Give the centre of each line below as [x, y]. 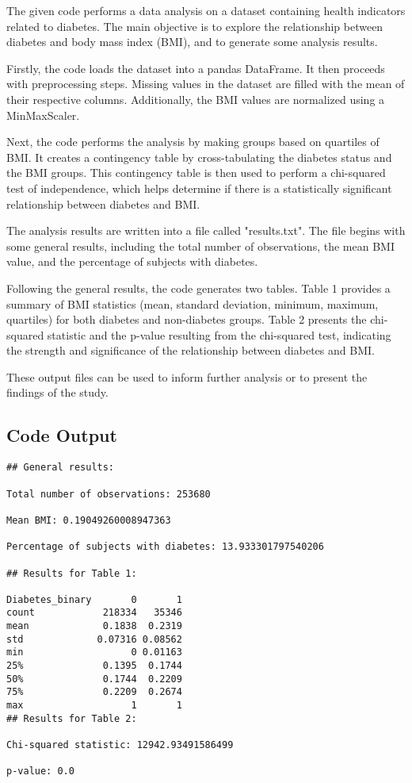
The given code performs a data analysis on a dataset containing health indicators [206, 10]
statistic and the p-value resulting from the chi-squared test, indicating [219, 334]
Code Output [62, 435]
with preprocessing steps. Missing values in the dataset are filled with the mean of [206, 84]
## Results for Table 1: [72, 573]
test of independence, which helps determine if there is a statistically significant [199, 188]
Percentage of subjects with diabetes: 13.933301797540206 [165, 547]
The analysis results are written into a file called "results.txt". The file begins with [206, 230]
